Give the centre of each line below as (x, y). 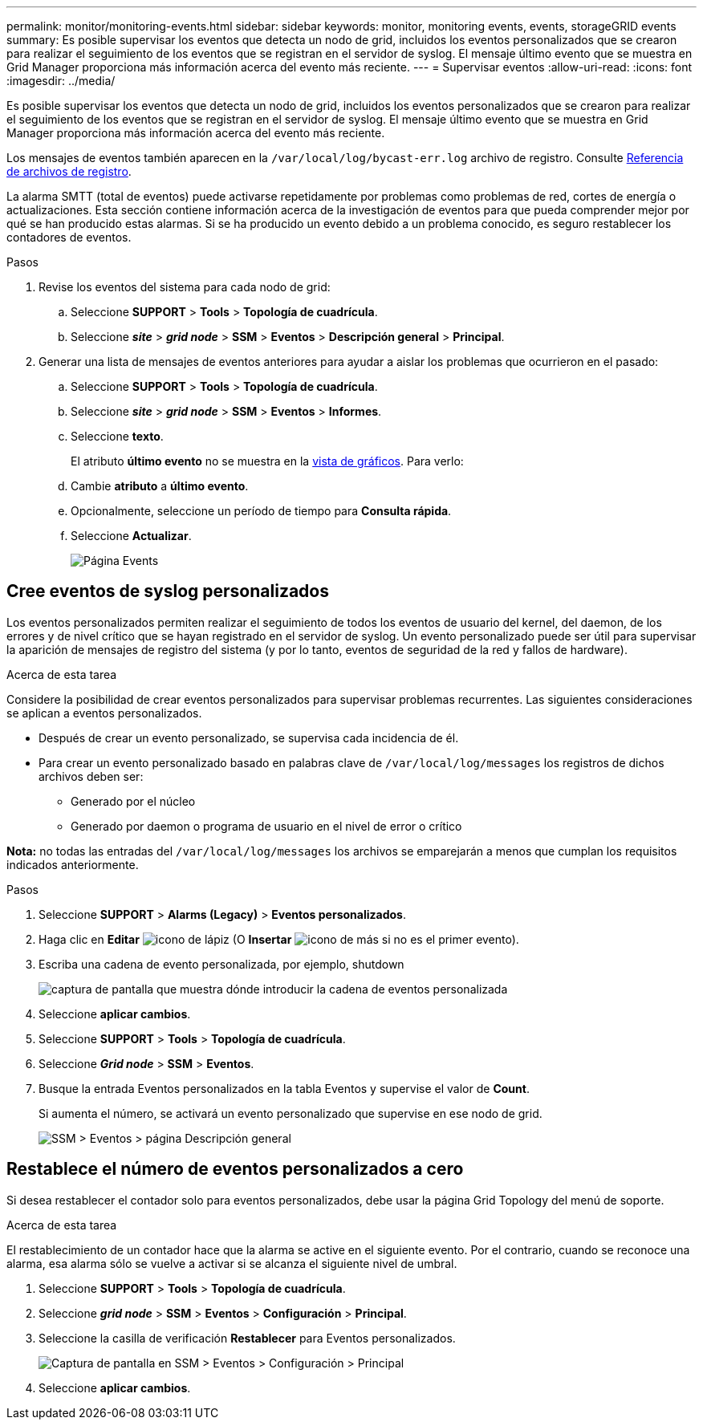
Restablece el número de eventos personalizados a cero (235, 1169)
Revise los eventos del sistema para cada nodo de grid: (185, 287)
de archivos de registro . (69, 171)
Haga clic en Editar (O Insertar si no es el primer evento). (279, 939)
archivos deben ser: (91, 776)
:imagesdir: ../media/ (61, 81)
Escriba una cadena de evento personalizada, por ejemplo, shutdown (221, 964)
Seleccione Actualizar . (131, 536)
